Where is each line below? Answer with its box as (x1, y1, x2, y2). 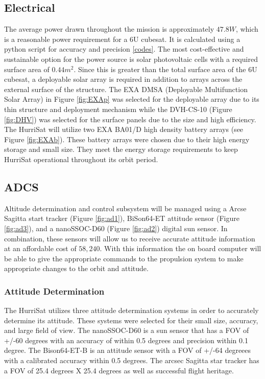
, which (235, 24, 258, 34)
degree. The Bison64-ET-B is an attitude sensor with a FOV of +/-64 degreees (4, 345, 251, 355)
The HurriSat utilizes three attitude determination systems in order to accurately (4, 305, 259, 316)
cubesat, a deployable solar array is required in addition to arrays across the (4, 74, 243, 84)
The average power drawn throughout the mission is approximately (4, 24, 214, 34)
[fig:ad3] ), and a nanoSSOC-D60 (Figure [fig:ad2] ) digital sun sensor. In (4, 222, 228, 233)
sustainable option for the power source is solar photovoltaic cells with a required (4, 53, 258, 64)
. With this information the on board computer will (100, 243, 261, 254)
